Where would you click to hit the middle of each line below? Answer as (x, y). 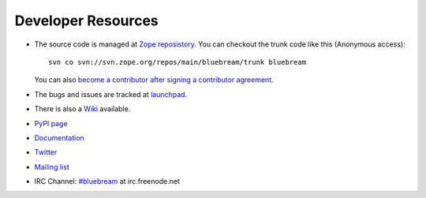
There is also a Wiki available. (82, 109)
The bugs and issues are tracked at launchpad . (111, 94)
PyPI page (51, 123)
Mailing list (52, 166)
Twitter (46, 152)
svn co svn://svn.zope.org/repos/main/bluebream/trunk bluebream (177, 62)
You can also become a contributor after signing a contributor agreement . (154, 80)
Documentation (59, 137)
